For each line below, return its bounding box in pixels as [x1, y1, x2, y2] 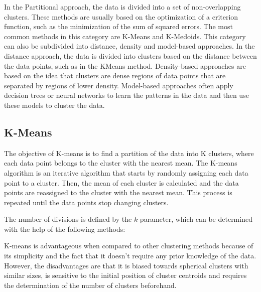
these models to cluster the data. [4, 99, 105, 110]
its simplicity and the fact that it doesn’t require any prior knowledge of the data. [4, 250, 256, 261]
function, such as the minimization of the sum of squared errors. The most [4, 21, 233, 32]
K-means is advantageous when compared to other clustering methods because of [4, 240, 253, 251]
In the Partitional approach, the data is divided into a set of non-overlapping [4, 2, 241, 12]
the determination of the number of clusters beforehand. [4, 279, 177, 290]
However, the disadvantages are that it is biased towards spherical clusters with [4, 260, 248, 270]
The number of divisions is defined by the [4, 214, 132, 224]
